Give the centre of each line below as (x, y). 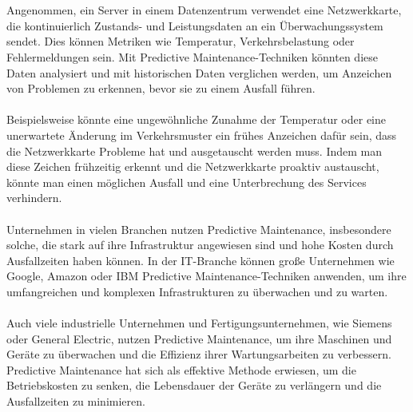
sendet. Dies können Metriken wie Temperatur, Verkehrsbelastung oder (181, 41)
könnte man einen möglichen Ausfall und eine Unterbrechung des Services (187, 182)
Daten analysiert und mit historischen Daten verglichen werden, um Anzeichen (199, 72)
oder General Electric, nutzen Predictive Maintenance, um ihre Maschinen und (199, 338)
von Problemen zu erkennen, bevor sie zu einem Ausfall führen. (161, 88)
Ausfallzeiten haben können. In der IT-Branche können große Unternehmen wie (201, 260)
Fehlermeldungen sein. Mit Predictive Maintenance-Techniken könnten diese (192, 56)
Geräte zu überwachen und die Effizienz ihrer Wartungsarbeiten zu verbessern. (199, 354)
